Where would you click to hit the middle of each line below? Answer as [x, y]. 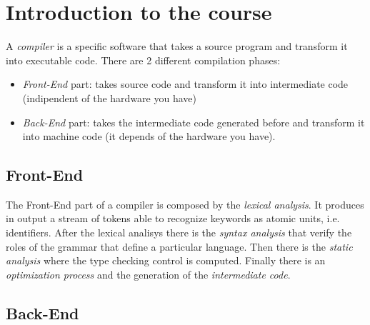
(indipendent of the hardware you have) [109, 97]
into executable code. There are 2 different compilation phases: [143, 60]
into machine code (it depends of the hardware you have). [149, 136]
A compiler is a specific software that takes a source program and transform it [177, 46]
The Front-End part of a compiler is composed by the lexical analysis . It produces [185, 204]
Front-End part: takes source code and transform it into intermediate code [185, 84]
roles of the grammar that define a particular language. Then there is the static [179, 246]
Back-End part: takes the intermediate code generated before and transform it [194, 122]
